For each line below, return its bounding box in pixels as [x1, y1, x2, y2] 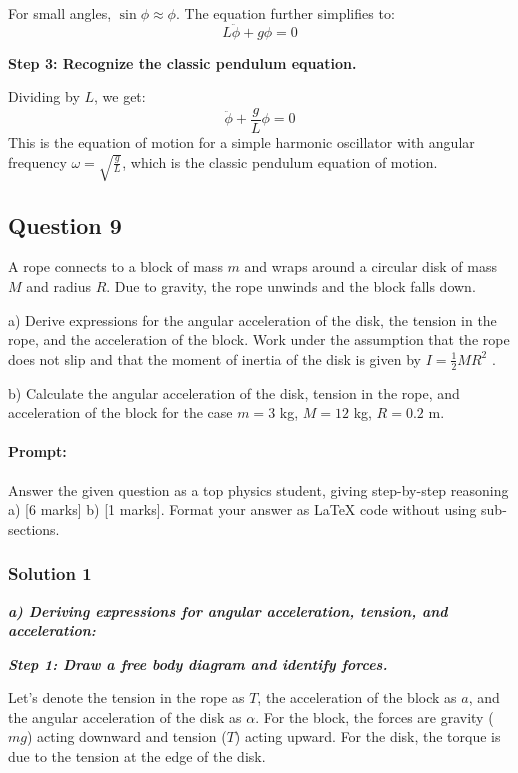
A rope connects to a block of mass [8, 256, 223, 277]
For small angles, [8, 3, 112, 23]
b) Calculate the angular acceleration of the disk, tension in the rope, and [8, 382, 460, 403]
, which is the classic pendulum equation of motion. [122, 151, 438, 172]
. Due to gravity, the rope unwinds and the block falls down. [106, 275, 476, 296]
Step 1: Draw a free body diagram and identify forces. [8, 653, 388, 674]
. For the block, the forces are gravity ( [255, 706, 494, 727]
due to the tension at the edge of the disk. [8, 746, 266, 767]
